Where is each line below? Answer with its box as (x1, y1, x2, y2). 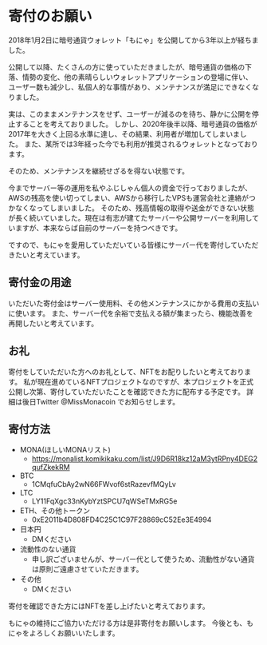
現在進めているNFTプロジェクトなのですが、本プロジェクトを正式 (37, 376, 254, 386)
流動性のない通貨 (19, 544, 77, 554)
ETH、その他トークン (19, 506, 90, 516)
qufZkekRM (31, 463, 70, 472)
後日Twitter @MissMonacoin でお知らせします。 (22, 396, 180, 406)
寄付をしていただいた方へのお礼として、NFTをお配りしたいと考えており (8, 367, 245, 376)
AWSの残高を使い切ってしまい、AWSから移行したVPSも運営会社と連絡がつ (8, 193, 257, 202)
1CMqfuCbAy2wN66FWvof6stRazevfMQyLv (31, 480, 177, 489)
